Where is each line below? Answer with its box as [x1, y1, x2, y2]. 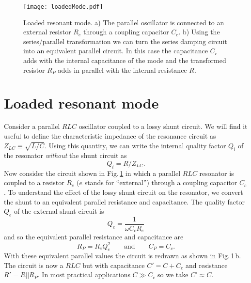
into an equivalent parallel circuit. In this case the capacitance [23, 46, 208, 56]
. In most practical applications [37, 269, 130, 280]
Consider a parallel [4, 121, 60, 131]
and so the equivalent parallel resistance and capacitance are [4, 232, 184, 242]
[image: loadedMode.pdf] [23, 3, 103, 10]
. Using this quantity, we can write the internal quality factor [45, 140, 226, 150]
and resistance [186, 260, 228, 270]
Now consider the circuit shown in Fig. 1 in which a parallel [4, 168, 181, 178]
